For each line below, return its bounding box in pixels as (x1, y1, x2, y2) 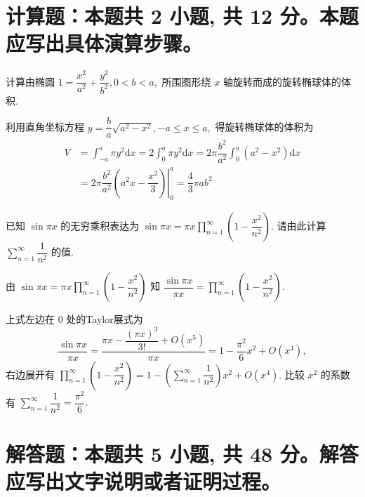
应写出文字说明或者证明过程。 (6, 467, 281, 496)
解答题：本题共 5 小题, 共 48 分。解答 (6, 439, 359, 468)
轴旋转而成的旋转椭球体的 (223, 74, 341, 88)
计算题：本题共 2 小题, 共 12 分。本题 (6, 1, 359, 30)
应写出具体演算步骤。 (6, 29, 203, 58)
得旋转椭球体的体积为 (215, 119, 314, 134)
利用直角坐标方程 (6, 119, 84, 134)
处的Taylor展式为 (66, 312, 143, 326)
